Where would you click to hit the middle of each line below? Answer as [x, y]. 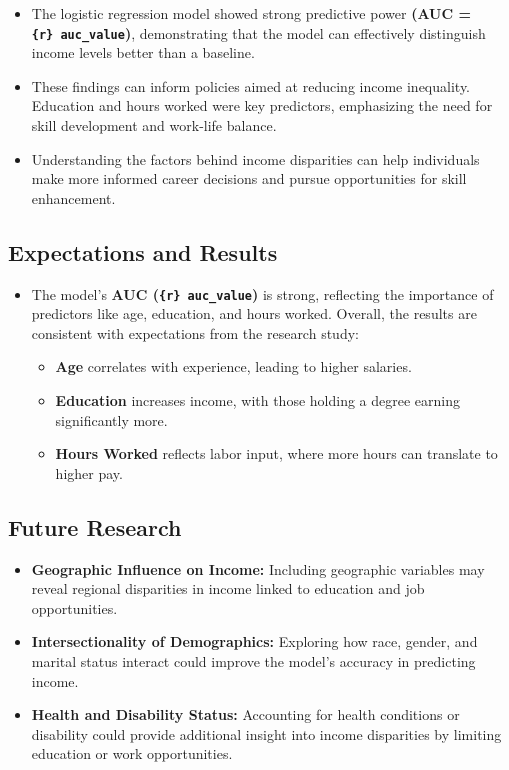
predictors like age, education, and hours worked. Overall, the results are [254, 313]
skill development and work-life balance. [154, 125]
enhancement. [73, 197]
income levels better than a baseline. [143, 52]
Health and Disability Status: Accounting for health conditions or [245, 714]
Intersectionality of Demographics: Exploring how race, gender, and [254, 641]
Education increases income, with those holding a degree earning [257, 400]
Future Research [95, 526]
